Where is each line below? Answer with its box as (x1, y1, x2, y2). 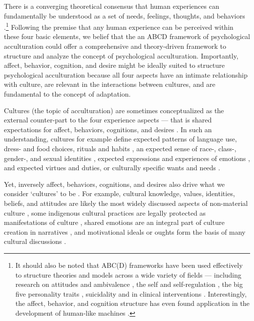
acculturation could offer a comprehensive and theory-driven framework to (4, 41, 226, 51)
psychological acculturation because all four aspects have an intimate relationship (4, 69, 248, 80)
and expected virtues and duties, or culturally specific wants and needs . (4, 162, 220, 173)
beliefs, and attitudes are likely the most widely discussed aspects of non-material (4, 198, 248, 208)
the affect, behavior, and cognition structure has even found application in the (15, 298, 250, 308)
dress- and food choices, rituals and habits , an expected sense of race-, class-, (4, 143, 236, 153)
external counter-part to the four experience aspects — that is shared (4, 115, 212, 125)
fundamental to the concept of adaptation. (4, 89, 131, 99)
